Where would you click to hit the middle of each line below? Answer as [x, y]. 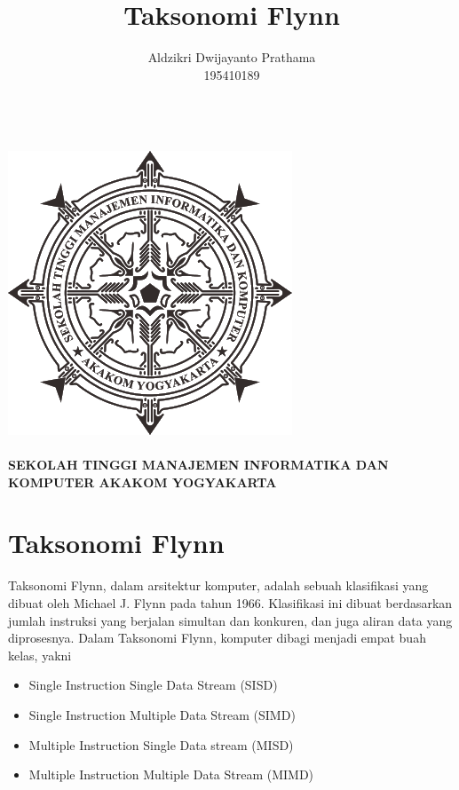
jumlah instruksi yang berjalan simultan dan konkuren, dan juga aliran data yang [230, 620]
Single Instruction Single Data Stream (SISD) [153, 685]
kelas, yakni [40, 655]
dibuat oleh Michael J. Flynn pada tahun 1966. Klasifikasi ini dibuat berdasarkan [230, 603]
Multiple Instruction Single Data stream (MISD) [161, 744]
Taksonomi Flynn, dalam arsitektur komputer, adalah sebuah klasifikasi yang [218, 585]
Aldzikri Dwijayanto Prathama [232, 57]
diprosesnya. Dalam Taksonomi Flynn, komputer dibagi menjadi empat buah [217, 638]
